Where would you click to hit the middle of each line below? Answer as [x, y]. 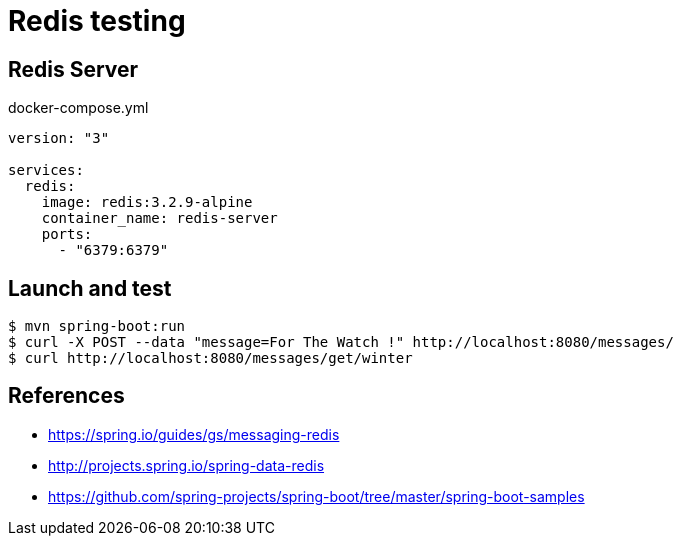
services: [46, 170]
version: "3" [59, 138]
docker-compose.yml [78, 108]
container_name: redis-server [159, 218]
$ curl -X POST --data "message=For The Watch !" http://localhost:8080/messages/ [341, 342]
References [66, 396]
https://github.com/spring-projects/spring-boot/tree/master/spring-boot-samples [316, 496]
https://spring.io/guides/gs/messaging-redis [194, 434]
